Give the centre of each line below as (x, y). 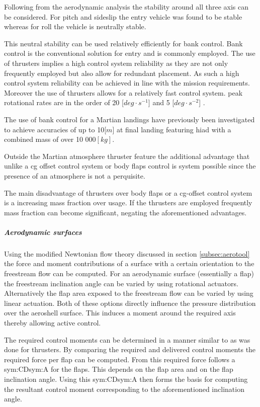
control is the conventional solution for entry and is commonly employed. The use (130, 53)
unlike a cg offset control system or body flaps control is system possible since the (130, 166)
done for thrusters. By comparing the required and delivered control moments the (130, 349)
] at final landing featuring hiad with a (172, 129)
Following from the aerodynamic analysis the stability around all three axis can (126, 7)
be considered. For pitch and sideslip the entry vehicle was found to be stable (123, 16)
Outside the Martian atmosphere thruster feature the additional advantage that (127, 156)
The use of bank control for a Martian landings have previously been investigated (129, 119)
